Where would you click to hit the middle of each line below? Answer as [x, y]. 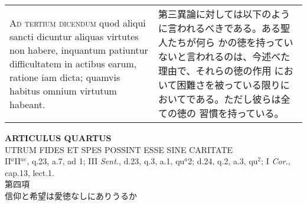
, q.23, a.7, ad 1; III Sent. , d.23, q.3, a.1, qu [106, 161]
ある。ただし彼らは [238, 99]
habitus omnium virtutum [63, 90]
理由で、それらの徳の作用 [215, 71]
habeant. [27, 104]
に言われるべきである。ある [220, 28]
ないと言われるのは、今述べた [224, 56]
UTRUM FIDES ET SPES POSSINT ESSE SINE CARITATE [119, 149]
